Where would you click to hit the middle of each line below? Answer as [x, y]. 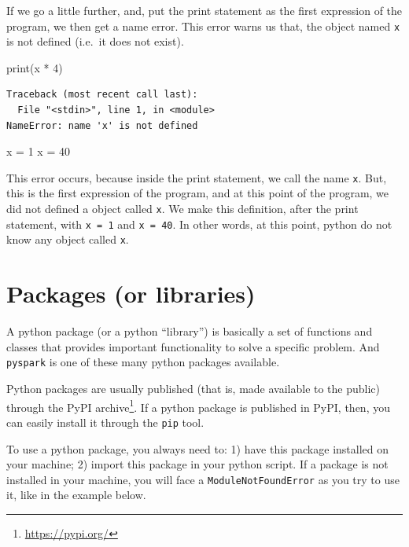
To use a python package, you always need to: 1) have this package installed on [197, 448]
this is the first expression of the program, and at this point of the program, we [198, 193]
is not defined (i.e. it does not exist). [95, 41]
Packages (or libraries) [131, 294]
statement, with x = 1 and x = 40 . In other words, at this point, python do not [199, 224]
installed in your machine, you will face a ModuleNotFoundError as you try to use [203, 479]
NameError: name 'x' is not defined [102, 125]
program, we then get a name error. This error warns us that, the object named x [203, 26]
